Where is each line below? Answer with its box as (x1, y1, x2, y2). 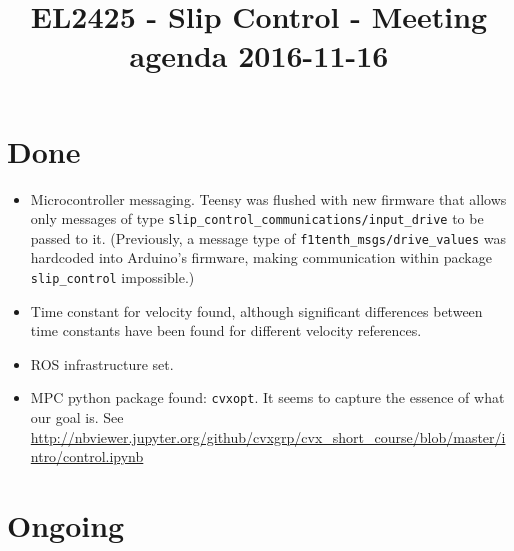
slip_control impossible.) (30, 267, 195, 287)
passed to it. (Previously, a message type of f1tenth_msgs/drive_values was (30, 227, 507, 248)
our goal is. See (30, 407, 124, 428)
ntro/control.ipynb (30, 446, 144, 467)
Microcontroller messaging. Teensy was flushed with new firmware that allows (30, 188, 507, 209)
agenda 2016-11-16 (129, 35, 389, 76)
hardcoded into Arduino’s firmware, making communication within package (30, 247, 492, 268)
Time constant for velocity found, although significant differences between (30, 300, 483, 321)
